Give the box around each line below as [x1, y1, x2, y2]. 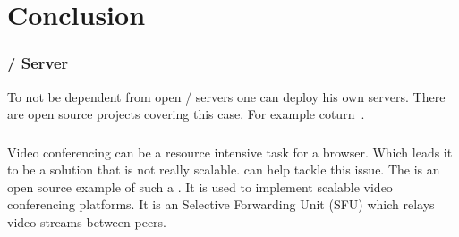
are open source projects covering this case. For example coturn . [7, 105, 365, 123]
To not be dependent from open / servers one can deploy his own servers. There [7, 87, 446, 106]
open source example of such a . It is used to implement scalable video [7, 177, 393, 196]
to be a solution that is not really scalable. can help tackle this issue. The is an [7, 160, 440, 179]
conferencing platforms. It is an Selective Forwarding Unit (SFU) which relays [7, 195, 435, 214]
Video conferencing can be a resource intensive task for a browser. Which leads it [7, 142, 453, 161]
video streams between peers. [7, 213, 166, 232]
